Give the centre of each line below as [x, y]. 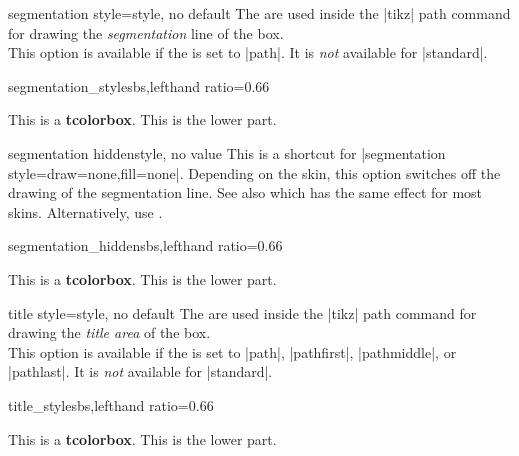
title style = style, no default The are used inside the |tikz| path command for [242, 312]
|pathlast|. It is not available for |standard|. [140, 371]
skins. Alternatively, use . [85, 211]
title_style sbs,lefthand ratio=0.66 [111, 404]
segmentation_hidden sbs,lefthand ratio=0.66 [145, 245]
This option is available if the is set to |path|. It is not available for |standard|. [248, 52]
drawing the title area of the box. [109, 332]
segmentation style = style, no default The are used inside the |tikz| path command [259, 13]
